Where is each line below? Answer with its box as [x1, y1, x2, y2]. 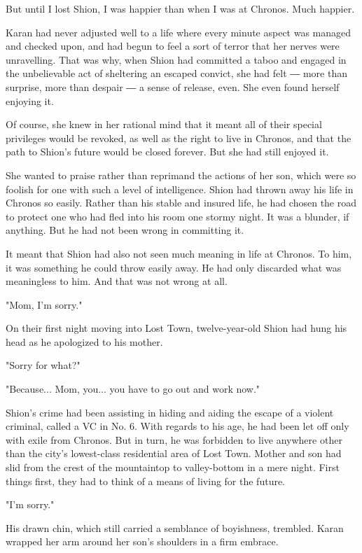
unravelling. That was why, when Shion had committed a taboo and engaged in [6, 52, 347, 66]
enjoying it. [6, 93, 54, 108]
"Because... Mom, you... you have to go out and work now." [6, 381, 260, 396]
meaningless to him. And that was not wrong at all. [6, 274, 228, 288]
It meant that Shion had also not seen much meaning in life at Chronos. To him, [6, 246, 352, 260]
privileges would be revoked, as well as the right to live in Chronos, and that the [6, 130, 351, 145]
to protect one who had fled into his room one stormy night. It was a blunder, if [6, 209, 349, 223]
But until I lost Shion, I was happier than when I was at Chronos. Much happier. [6, 1, 355, 15]
